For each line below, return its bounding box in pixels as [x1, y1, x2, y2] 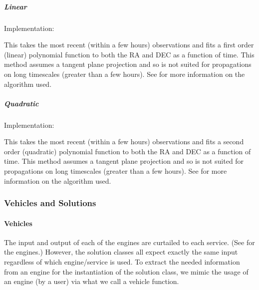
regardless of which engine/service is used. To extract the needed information [4, 257, 240, 267]
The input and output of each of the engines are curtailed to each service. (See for [4, 237, 255, 247]
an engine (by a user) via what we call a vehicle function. [4, 276, 179, 287]
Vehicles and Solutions [4, 197, 96, 209]
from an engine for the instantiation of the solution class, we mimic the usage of [4, 266, 249, 277]
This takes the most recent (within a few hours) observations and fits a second [4, 136, 244, 147]
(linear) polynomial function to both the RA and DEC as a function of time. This [4, 49, 255, 59]
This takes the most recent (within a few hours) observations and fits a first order [4, 39, 254, 50]
